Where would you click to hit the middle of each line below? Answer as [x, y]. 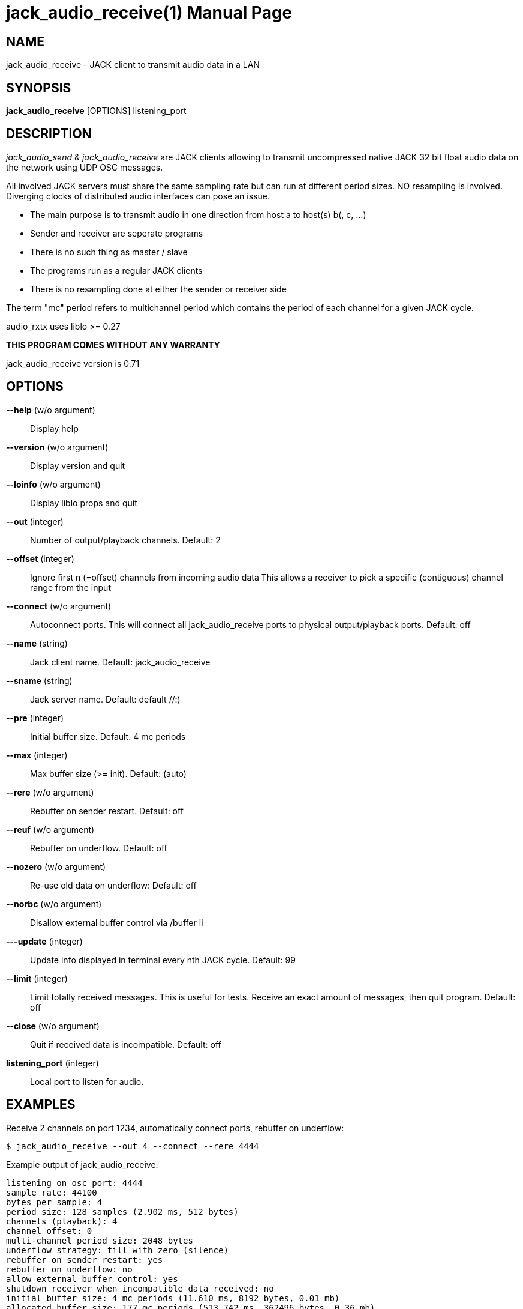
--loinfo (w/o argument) [53, 484]
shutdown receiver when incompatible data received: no [140, 1288]
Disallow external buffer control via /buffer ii [117, 922]
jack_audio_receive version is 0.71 [73, 363]
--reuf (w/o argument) [50, 829]
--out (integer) [35, 521]
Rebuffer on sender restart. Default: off [107, 811]
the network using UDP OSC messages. [85, 167]
